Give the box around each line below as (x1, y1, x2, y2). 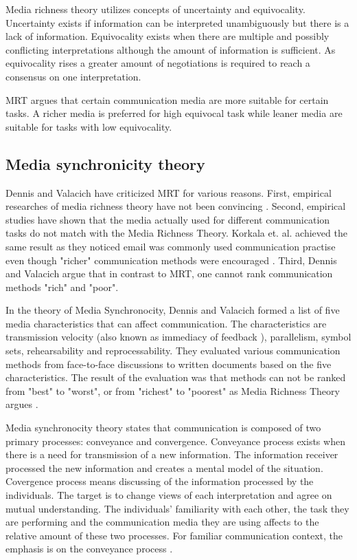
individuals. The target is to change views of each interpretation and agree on (5, 488, 332, 502)
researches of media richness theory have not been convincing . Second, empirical (5, 199, 346, 213)
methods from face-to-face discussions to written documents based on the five (5, 356, 332, 371)
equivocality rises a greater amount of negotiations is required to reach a (5, 56, 310, 70)
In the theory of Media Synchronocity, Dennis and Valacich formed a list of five (5, 303, 340, 317)
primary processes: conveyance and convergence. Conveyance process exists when (5, 433, 345, 448)
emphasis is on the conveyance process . (5, 541, 173, 556)
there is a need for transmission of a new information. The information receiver (5, 447, 338, 462)
